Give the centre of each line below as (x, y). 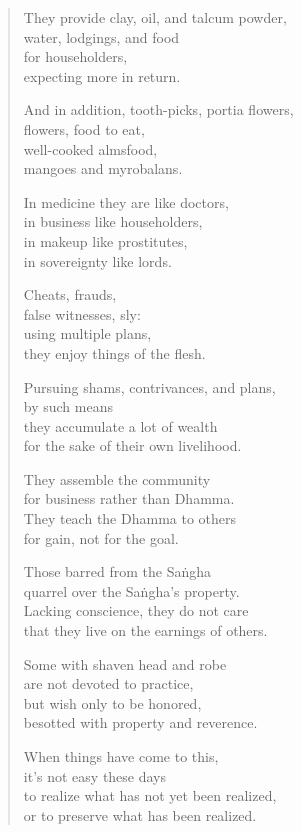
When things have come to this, (121, 756)
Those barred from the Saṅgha (117, 571)
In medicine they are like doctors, (126, 201)
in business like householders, (113, 221)
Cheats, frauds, (70, 294)
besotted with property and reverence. (140, 722)
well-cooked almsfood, (90, 148)
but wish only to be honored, (112, 702)
